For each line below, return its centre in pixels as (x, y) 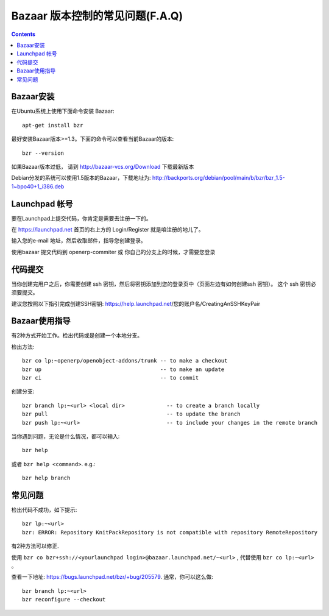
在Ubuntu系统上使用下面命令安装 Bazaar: (63, 111)
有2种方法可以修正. (35, 546)
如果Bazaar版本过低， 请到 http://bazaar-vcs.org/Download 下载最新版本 (103, 166)
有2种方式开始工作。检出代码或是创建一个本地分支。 (77, 336)
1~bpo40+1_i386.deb (38, 186)
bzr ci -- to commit (111, 377)
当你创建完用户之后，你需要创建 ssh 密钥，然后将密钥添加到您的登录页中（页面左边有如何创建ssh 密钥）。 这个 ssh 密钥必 (164, 284)
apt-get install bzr (53, 125)
